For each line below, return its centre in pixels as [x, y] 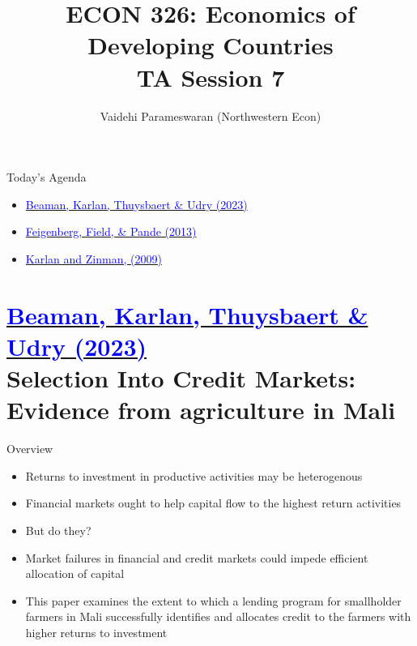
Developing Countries [211, 45]
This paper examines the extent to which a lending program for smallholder [213, 600]
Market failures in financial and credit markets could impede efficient [197, 557]
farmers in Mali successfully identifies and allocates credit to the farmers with [218, 616]
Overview [30, 449]
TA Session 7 [211, 77]
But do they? [58, 530]
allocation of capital [75, 573]
